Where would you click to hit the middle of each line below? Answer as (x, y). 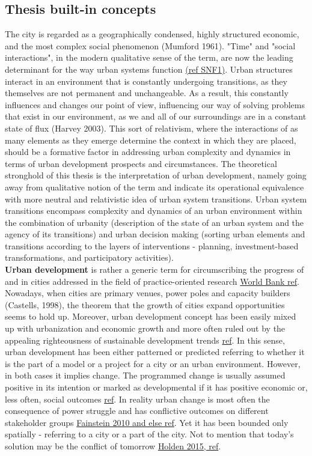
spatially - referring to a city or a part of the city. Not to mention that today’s (149, 434)
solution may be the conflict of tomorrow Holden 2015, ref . (113, 445)
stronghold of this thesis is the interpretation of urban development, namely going (156, 175)
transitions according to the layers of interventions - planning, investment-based (152, 245)
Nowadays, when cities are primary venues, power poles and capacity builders (148, 293)
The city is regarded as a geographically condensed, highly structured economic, (152, 34)
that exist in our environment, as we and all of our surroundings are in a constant (156, 116)
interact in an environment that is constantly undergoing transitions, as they (146, 81)
